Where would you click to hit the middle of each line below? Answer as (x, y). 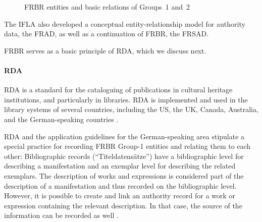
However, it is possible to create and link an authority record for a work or (120, 196)
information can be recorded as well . (61, 215)
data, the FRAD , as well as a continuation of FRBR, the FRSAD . (107, 34)
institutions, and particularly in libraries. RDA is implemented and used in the (126, 99)
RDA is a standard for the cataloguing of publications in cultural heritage (118, 90)
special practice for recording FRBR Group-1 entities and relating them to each (127, 146)
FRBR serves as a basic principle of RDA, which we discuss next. (105, 50)
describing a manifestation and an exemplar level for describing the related (120, 166)
